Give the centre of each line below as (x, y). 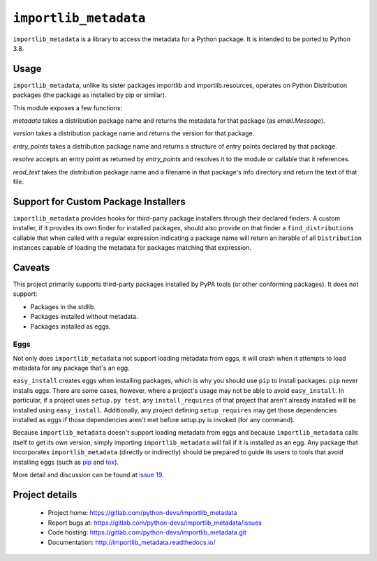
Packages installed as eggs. (71, 326)
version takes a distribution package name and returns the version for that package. (134, 133)
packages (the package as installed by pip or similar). (90, 95)
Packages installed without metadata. (84, 317)
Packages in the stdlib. (63, 306)
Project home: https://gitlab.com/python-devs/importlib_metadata (142, 513)
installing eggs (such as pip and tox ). (66, 462)
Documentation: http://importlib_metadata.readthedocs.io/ (132, 542)
